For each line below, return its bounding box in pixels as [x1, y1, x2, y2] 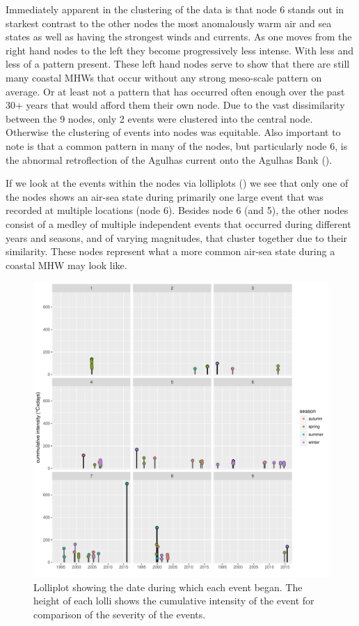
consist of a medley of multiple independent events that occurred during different [6, 216, 351, 231]
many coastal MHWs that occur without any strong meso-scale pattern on [6, 70, 322, 84]
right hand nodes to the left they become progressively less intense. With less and [6, 43, 354, 57]
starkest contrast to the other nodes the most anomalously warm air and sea [6, 15, 332, 30]
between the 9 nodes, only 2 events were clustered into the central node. [6, 111, 313, 125]
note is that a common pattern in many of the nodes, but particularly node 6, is [6, 138, 348, 153]
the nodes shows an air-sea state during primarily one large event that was [6, 189, 324, 204]
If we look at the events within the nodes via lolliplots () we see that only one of [6, 176, 349, 190]
